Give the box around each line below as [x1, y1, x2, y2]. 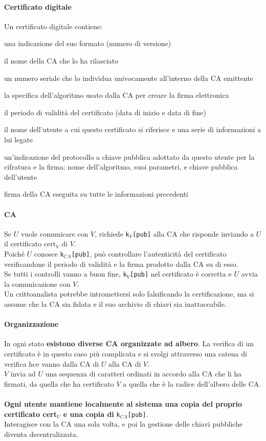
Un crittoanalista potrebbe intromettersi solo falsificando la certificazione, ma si [4, 288, 254, 299]
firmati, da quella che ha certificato [4, 378, 114, 389]
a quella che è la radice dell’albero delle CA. [123, 378, 261, 389]
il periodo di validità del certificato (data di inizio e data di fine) [4, 107, 206, 117]
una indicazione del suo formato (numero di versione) [4, 38, 171, 49]
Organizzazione [4, 319, 59, 329]
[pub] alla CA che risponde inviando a [132, 228, 254, 239]
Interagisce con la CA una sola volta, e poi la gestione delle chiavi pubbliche [4, 418, 243, 429]
